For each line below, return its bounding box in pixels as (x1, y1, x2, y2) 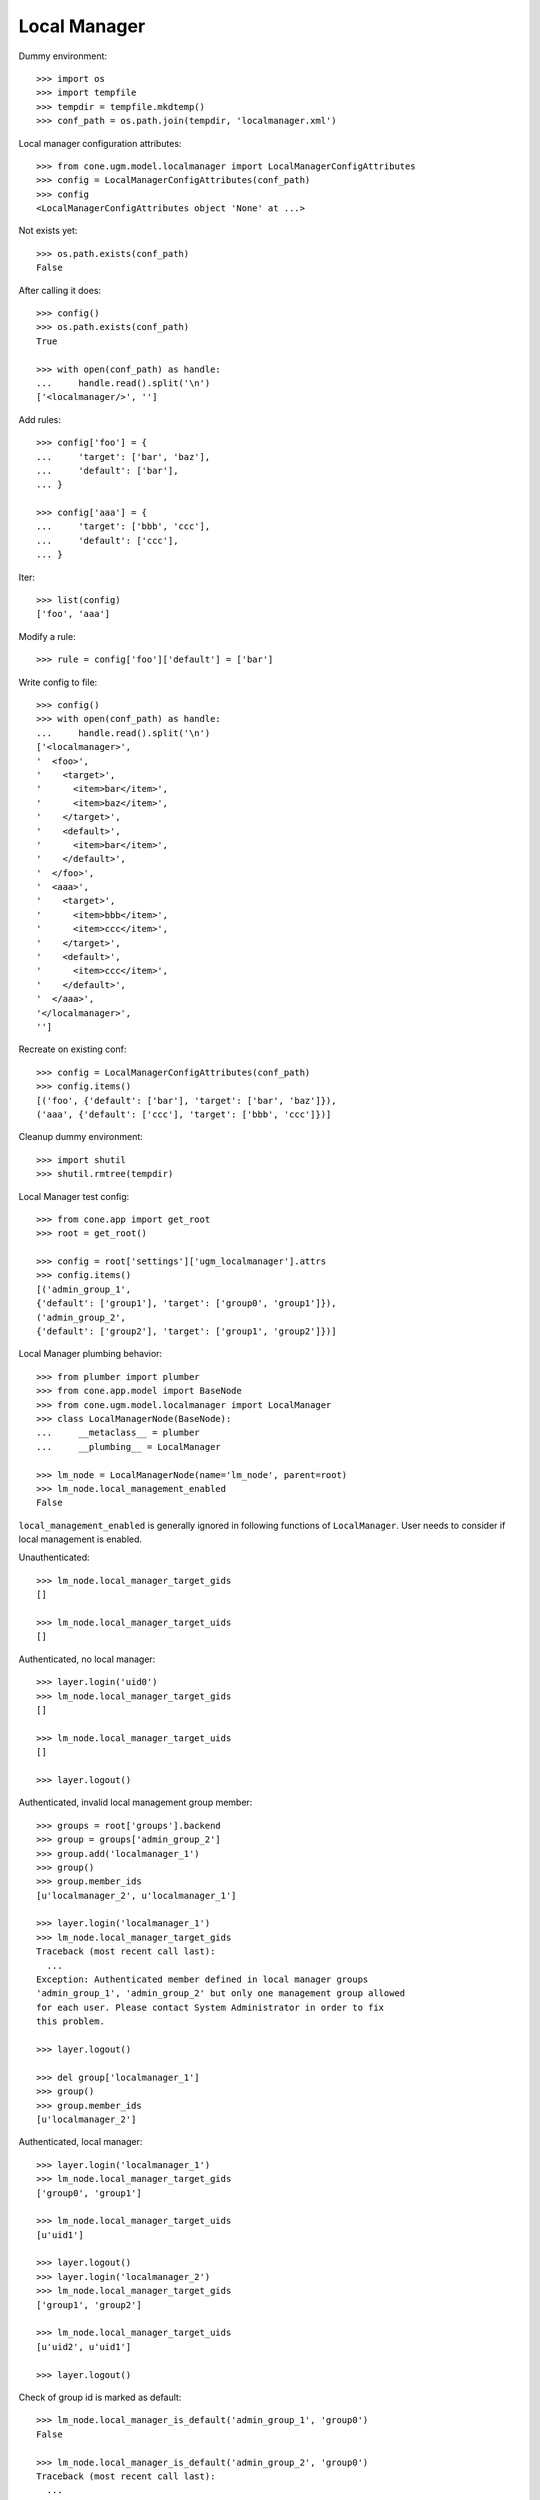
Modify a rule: (18, 630, 76, 642)
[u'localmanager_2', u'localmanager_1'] (36, 1890, 237, 1901)
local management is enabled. (18, 1533, 143, 1545)
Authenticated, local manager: (18, 2136, 143, 2148)
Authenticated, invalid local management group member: (18, 1796, 253, 1809)
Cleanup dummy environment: (18, 1131, 144, 1143)
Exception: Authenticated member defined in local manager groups (36, 1974, 369, 1985)
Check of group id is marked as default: (18, 2391, 182, 2403)
